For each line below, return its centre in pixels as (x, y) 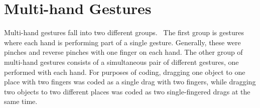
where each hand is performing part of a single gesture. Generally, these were (122, 42)
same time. (21, 101)
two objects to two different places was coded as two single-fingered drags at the (127, 91)
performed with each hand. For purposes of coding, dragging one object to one (125, 72)
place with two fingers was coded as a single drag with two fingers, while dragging (130, 82)
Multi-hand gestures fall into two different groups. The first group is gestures (124, 32)
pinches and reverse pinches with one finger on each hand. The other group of (123, 52)
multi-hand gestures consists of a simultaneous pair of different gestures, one (121, 62)
